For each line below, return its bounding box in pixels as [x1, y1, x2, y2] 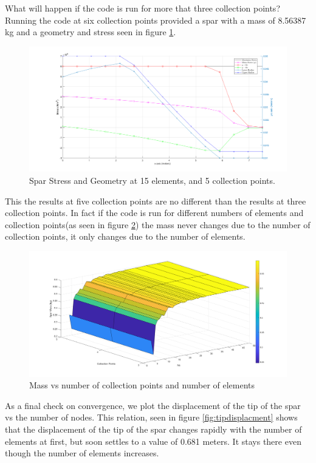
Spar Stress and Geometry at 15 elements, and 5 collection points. [29, 174, 275, 186]
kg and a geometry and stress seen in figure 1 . [5, 25, 176, 38]
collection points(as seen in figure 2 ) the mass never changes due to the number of [5, 218, 311, 231]
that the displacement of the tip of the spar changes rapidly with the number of [5, 422, 302, 435]
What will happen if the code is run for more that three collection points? [5, 2, 280, 14]
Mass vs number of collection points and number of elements [29, 379, 255, 391]
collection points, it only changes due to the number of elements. [5, 230, 246, 243]
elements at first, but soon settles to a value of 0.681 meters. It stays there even [5, 434, 301, 447]
